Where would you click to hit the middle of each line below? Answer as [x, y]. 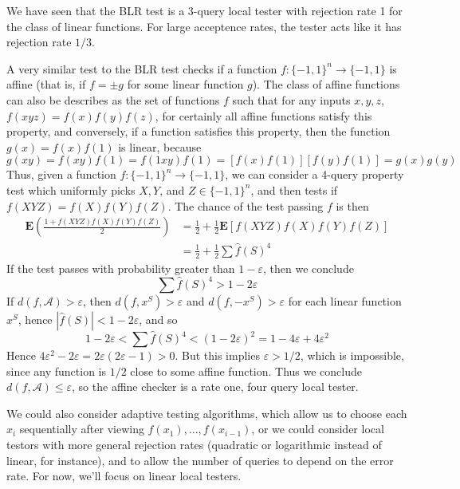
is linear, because [160, 146]
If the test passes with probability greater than [121, 268]
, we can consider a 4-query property [315, 174]
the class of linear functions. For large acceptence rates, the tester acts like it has [204, 26]
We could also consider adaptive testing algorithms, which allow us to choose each [207, 413]
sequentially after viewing [82, 429]
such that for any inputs [291, 99]
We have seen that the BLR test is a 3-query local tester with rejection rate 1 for [204, 10]
